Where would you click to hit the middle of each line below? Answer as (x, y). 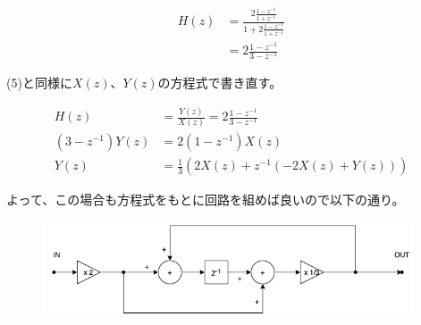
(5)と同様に (39, 83)
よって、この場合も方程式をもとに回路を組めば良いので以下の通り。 (206, 200)
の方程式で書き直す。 (220, 83)
